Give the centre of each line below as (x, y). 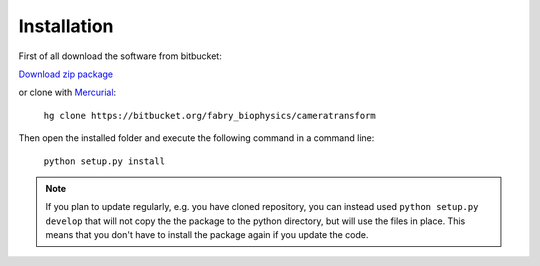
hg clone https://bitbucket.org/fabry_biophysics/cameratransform (210, 115)
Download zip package (66, 74)
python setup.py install (104, 161)
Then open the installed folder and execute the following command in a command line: (196, 138)
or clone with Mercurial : (67, 92)
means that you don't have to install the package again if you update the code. (207, 235)
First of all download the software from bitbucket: (120, 56)
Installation (66, 26)
